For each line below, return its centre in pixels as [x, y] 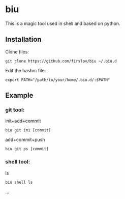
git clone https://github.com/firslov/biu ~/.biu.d [61, 61]
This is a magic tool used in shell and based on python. [63, 23]
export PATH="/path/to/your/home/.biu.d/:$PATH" [58, 80]
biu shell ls [19, 182]
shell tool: [18, 162]
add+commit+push [25, 140]
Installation [23, 39]
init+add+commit [23, 121]
